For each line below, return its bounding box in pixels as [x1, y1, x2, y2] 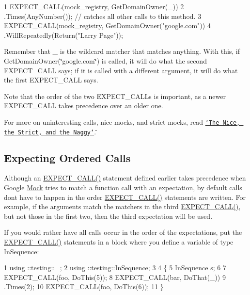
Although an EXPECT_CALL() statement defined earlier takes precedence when [4, 173, 246, 183]
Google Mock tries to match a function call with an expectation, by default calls [4, 182, 242, 193]
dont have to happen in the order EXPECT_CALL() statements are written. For [4, 192, 246, 202]
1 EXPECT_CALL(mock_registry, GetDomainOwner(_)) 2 [4, 1, 184, 11]
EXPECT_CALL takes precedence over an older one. [4, 100, 163, 111]
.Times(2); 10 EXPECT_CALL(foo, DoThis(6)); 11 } [4, 281, 164, 292]
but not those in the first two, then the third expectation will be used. [4, 211, 213, 221]
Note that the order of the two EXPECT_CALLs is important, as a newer [4, 91, 226, 101]
